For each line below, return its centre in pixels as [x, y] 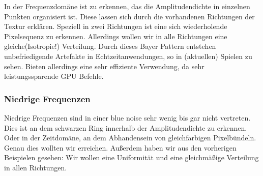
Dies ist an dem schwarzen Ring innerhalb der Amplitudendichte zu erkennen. [126, 127]
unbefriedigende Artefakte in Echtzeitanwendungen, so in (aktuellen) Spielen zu [128, 56]
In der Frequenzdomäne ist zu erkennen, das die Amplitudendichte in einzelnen [127, 6]
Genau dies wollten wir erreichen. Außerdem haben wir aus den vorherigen [120, 147]
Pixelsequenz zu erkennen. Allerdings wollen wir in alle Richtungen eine [116, 36]
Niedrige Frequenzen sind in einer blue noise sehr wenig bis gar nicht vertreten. [127, 117]
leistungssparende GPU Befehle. [54, 76]
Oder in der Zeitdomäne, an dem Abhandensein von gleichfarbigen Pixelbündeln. [130, 138]
